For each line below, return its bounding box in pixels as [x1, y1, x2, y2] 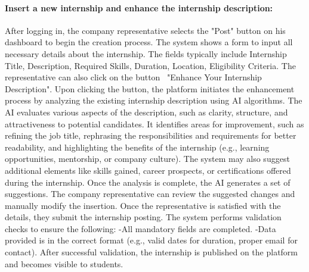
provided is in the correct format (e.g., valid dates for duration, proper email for [5, 234, 298, 246]
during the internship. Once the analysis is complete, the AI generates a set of [5, 176, 291, 188]
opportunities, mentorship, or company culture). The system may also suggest [5, 152, 290, 165]
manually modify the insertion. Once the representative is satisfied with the [5, 199, 281, 211]
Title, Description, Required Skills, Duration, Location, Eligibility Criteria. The [5, 59, 296, 71]
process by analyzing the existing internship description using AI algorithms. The [5, 94, 302, 107]
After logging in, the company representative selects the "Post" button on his [5, 24, 286, 36]
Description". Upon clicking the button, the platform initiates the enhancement [5, 82, 295, 95]
